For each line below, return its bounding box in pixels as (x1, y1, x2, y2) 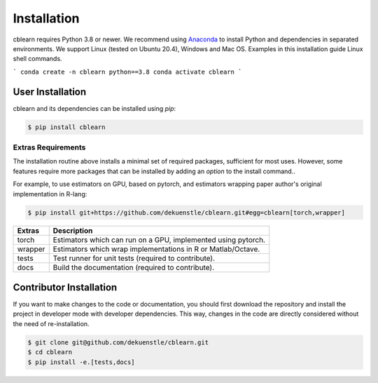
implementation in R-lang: (13, 189, 87, 198)
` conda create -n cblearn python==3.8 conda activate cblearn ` (13, 67, 242, 76)
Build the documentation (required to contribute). (52, 263, 215, 273)
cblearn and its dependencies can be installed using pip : (13, 104, 176, 112)
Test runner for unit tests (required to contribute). (52, 253, 216, 263)
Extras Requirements (13, 142, 86, 152)
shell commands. (13, 55, 62, 63)
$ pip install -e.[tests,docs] (27, 358, 136, 366)
